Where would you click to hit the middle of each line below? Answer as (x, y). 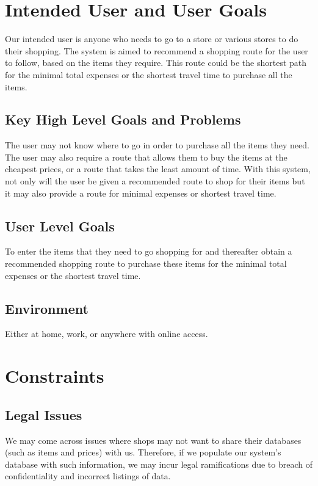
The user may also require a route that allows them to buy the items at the (146, 157)
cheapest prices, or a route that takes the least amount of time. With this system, (158, 169)
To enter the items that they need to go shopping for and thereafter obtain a (149, 251)
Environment (47, 308)
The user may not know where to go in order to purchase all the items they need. (157, 145)
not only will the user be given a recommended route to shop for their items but (155, 181)
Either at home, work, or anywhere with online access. (107, 334)
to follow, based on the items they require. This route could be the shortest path (156, 63)
